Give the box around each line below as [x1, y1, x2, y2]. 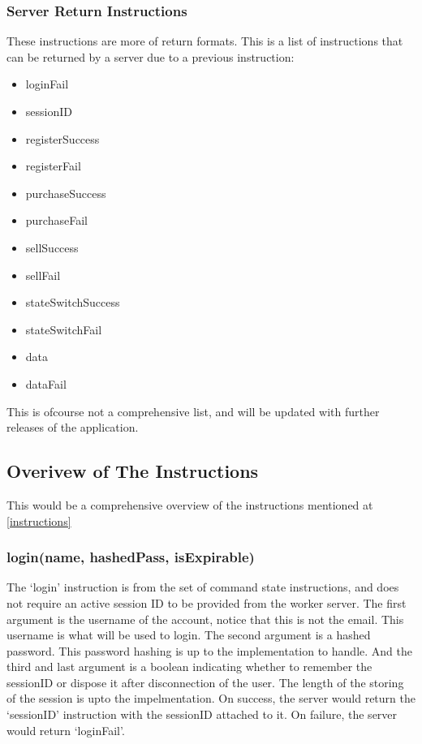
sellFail [25, 266, 61, 283]
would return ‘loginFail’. [6, 721, 125, 738]
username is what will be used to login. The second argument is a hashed [6, 626, 371, 643]
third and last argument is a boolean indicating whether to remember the [6, 658, 372, 675]
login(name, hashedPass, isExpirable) [6, 547, 255, 567]
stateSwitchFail [25, 320, 102, 338]
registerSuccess [25, 130, 100, 147]
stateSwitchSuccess [25, 294, 120, 311]
